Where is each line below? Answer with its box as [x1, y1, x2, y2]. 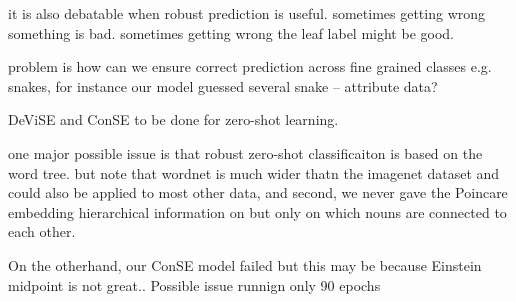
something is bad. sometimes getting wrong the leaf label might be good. [8, 22, 454, 43]
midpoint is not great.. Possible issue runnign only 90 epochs [8, 274, 381, 295]
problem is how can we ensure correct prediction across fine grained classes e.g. [8, 56, 492, 77]
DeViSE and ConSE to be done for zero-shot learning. [8, 109, 339, 130]
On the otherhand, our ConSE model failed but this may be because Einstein [8, 254, 482, 275]
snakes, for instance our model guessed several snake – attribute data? [8, 75, 438, 96]
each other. [8, 221, 76, 242]
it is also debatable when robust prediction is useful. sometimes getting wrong [8, 3, 486, 23]
